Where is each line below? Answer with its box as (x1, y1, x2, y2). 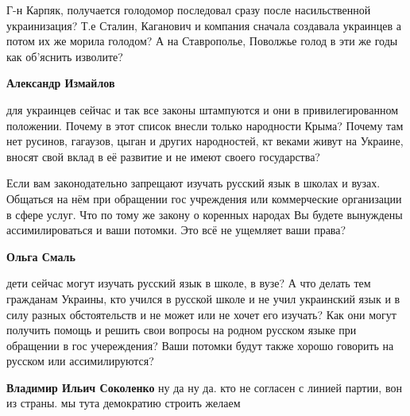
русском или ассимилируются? (6, 352, 154, 369)
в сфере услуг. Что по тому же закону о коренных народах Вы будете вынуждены (6, 206, 403, 222)
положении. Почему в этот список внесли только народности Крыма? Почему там (6, 117, 404, 133)
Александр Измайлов (6, 75, 115, 91)
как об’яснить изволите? (6, 48, 123, 64)
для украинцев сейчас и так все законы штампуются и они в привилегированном (6, 101, 399, 117)
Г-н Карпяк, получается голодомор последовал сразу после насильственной (6, 2, 371, 17)
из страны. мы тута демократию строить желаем (6, 395, 241, 411)
